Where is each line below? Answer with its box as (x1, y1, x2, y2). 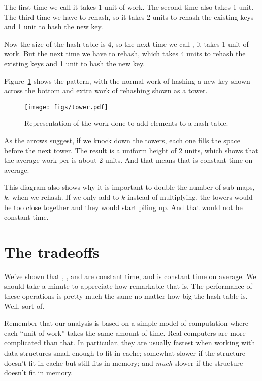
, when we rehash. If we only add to (8, 191, 119, 202)
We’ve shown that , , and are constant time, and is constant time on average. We (4, 270, 256, 281)
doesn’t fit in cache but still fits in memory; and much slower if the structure (4, 357, 243, 368)
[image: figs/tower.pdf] (24, 103, 108, 111)
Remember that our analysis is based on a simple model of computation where (4, 318, 248, 328)
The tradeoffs (4, 241, 100, 262)
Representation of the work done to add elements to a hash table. (24, 118, 228, 128)
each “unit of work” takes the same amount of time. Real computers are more (4, 327, 246, 338)
